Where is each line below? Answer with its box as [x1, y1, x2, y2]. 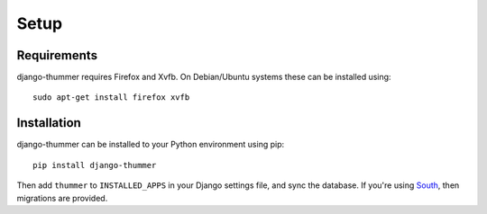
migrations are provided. [16, 192, 108, 203]
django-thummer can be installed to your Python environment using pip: [16, 139, 284, 150]
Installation [16, 115, 81, 130]
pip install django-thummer [32, 160, 157, 170]
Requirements [16, 48, 98, 63]
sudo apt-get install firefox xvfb [32, 93, 190, 103]
